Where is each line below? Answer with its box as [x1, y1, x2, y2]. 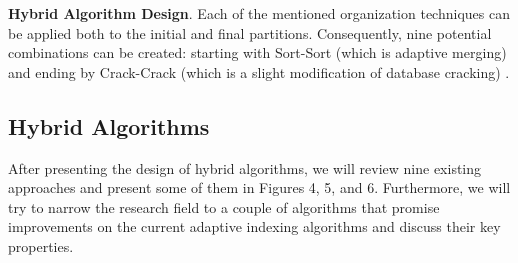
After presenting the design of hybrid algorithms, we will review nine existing [8, 157, 482, 178]
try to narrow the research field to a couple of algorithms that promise [8, 196, 440, 217]
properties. [8, 235, 74, 256]
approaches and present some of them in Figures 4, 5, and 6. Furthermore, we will [8, 177, 511, 198]
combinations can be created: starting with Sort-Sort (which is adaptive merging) [8, 42, 507, 63]
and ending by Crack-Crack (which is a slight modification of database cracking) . [8, 61, 510, 82]
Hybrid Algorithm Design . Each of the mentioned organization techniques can [8, 3, 510, 23]
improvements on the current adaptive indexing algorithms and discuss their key [8, 216, 501, 237]
